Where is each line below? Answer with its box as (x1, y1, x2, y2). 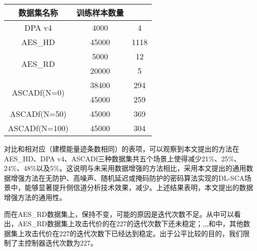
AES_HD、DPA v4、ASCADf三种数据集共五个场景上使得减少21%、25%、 (4, 153, 241, 163)
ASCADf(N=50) (10, 108, 67, 119)
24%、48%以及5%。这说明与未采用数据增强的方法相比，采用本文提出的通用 (4, 163, 246, 173)
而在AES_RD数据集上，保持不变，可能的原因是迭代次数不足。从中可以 (4, 208, 234, 219)
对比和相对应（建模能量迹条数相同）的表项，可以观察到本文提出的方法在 (4, 144, 239, 153)
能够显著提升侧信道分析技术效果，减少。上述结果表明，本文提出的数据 (24, 182, 253, 193)
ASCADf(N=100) (8, 122, 69, 134)
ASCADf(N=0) (12, 86, 65, 98)
